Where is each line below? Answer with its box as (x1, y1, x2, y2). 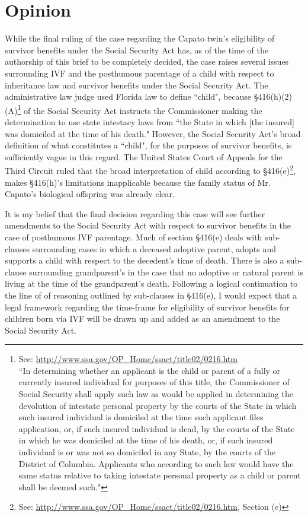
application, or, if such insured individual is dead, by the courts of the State (18, 422, 295, 434)
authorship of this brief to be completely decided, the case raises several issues (5, 55, 289, 68)
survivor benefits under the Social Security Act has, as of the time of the (5, 43, 268, 56)
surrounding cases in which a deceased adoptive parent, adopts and (32, 242, 276, 255)
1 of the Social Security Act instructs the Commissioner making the (17, 102, 262, 116)
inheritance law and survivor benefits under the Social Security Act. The (5, 78, 268, 91)
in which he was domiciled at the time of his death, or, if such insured (18, 434, 273, 446)
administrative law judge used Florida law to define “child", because (5, 90, 252, 103)
